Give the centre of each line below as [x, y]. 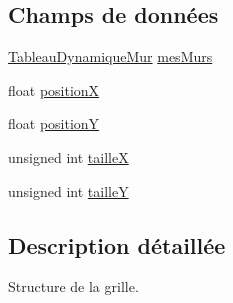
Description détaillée [117, 244]
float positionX [54, 89]
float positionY [54, 123]
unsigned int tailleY [68, 190]
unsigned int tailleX [68, 156]
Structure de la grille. [73, 286]
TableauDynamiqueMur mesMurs [110, 56]
